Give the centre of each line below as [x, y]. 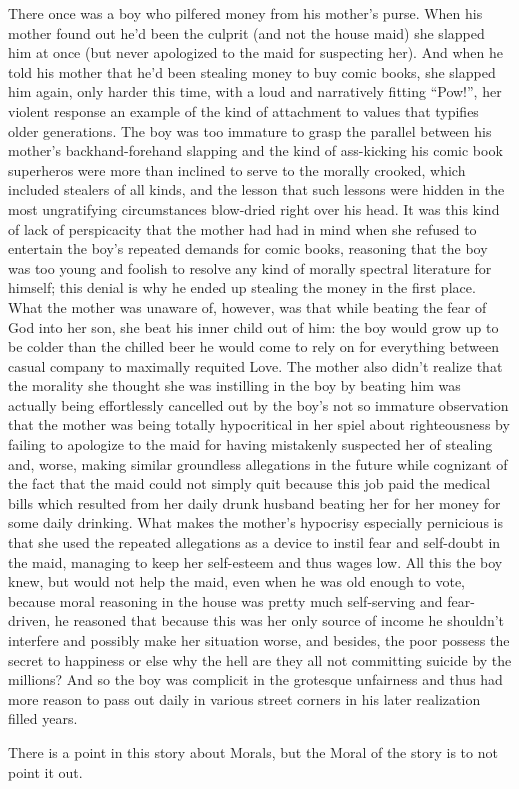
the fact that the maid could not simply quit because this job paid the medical [249, 483]
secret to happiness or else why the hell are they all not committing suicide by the [260, 659]
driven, [29, 620]
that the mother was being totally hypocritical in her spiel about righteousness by [259, 424]
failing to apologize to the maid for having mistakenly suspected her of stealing [250, 444]
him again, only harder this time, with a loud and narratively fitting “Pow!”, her [255, 91]
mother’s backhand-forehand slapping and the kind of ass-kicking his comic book [255, 150]
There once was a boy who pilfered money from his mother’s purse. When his [245, 13]
